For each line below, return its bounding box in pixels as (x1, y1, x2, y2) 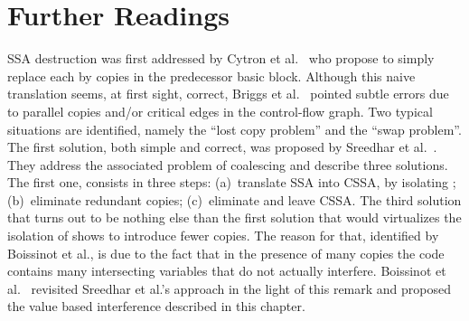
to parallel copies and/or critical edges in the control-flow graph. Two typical (7, 101, 433, 120)
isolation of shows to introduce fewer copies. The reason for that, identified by (7, 226, 439, 245)
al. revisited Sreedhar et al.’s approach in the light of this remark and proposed (7, 279, 452, 297)
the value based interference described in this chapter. (7, 297, 305, 316)
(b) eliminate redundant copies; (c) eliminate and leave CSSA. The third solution (7, 190, 462, 209)
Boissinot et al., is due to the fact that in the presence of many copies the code (7, 243, 445, 262)
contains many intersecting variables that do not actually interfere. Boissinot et (7, 261, 446, 280)
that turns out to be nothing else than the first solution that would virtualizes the (7, 208, 462, 227)
